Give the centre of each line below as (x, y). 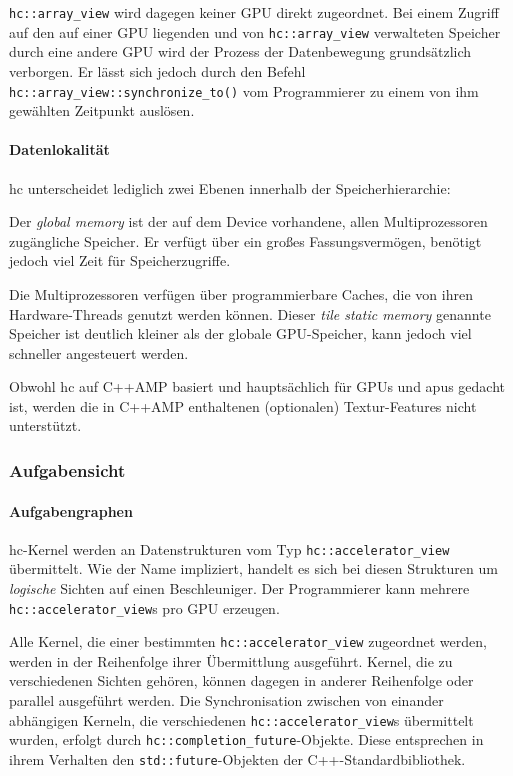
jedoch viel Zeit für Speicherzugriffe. (120, 260)
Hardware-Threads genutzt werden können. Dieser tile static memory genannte (250, 313)
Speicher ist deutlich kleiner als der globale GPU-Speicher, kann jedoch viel (240, 333)
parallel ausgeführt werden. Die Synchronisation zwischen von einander (226, 700)
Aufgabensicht (67, 470)
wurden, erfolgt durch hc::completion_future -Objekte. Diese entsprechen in (246, 739)
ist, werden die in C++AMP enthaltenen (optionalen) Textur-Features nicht (243, 405)
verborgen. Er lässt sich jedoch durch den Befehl (157, 70)
